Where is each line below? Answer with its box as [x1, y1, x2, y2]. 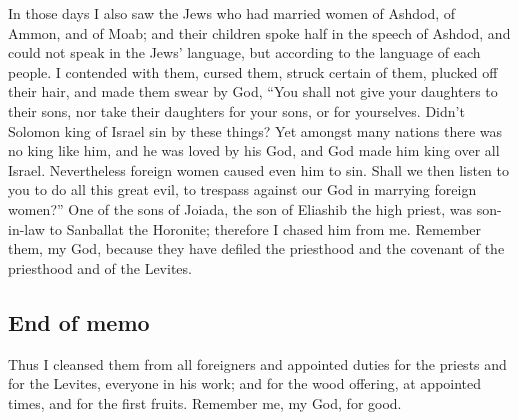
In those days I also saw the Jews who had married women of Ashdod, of [8, 3, 456, 23]
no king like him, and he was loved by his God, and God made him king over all [8, 140, 500, 161]
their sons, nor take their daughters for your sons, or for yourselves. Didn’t [8, 100, 465, 121]
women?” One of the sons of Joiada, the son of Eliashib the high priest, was [8, 198, 473, 219]
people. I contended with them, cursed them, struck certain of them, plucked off [8, 61, 498, 82]
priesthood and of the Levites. [8, 257, 192, 278]
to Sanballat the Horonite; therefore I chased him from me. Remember [49, 218, 481, 239]
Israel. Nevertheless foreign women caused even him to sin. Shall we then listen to [8, 159, 510, 180]
